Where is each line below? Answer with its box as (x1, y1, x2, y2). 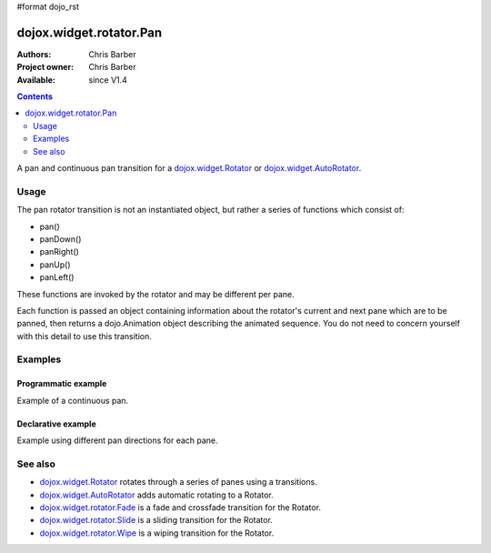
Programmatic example (16, 378, 107, 389)
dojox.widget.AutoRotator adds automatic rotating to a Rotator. (39, 489, 275, 500)
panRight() (39, 246, 79, 257)
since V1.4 (88, 74, 127, 85)
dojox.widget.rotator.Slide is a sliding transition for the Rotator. (39, 515, 273, 526)
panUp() (39, 259, 72, 270)
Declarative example (16, 418, 96, 429)
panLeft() (39, 272, 75, 283)
